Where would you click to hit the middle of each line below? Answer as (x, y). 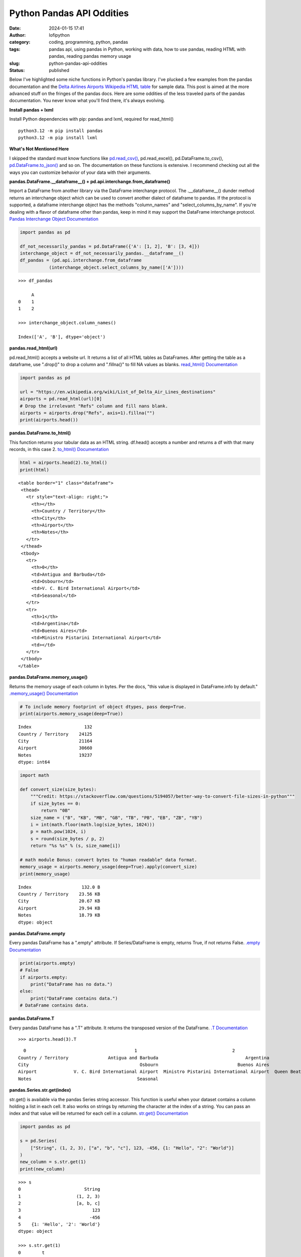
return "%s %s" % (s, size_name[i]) (75, 846)
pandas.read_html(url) (33, 348)
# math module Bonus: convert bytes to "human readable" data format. (109, 860)
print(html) (35, 470)
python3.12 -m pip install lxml (58, 138)
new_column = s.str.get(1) (53, 1162)
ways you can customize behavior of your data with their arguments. (80, 172)
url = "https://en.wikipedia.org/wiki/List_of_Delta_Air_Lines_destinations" (118, 392)
